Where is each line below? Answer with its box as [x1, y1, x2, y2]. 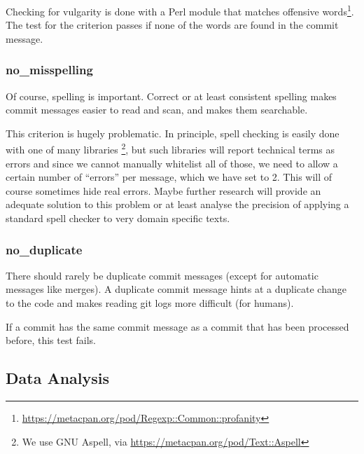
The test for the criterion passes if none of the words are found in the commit [6, 18, 339, 32]
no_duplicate [6, 240, 83, 258]
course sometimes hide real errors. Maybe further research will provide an [6, 183, 321, 198]
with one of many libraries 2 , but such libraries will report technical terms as [6, 140, 335, 157]
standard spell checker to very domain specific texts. [6, 211, 230, 226]
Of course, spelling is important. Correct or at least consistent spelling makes [6, 88, 337, 103]
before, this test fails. [6, 333, 96, 348]
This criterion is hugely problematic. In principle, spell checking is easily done [6, 125, 339, 140]
